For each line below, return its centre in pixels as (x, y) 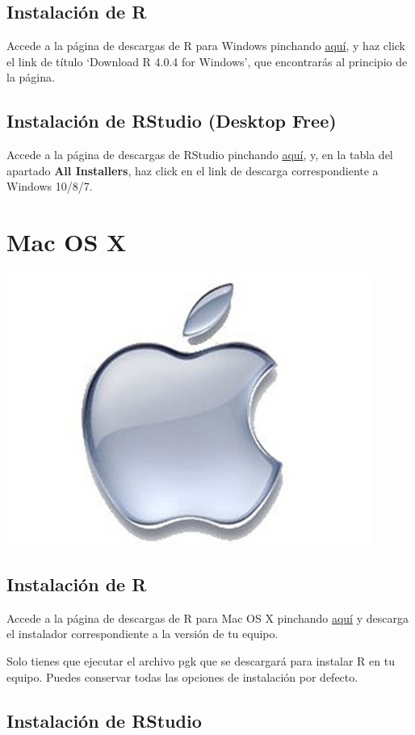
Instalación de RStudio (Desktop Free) (172, 121)
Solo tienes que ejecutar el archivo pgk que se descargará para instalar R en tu (201, 661)
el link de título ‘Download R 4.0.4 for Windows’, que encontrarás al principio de (207, 61)
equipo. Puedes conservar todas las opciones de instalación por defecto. (182, 676)
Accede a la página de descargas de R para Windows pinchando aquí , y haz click (206, 46)
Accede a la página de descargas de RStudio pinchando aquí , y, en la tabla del (200, 155)
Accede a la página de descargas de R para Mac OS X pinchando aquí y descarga (207, 617)
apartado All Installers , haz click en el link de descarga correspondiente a (193, 170)
